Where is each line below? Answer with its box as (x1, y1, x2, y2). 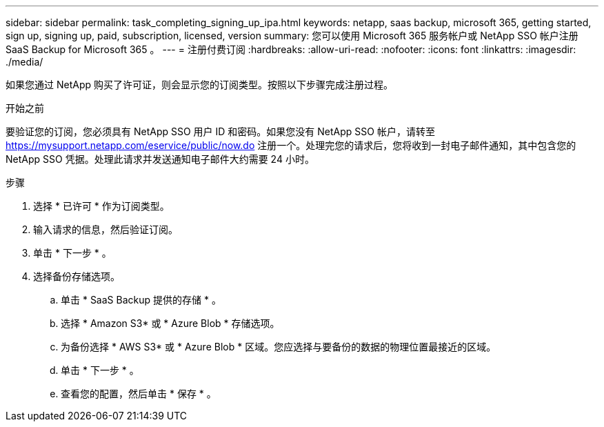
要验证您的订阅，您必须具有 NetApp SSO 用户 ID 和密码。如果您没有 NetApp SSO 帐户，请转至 (6, 126, 435, 137)
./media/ (6, 56, 43, 68)
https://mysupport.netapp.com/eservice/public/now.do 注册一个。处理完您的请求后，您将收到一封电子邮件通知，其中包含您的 (6, 139, 576, 151)
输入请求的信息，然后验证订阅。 (33, 224, 178, 235)
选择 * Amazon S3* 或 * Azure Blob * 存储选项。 (61, 317, 280, 329)
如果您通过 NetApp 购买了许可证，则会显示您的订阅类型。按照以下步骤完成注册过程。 (6, 79, 393, 90)
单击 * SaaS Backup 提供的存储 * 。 (61, 294, 221, 306)
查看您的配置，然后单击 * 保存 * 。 (61, 388, 217, 399)
